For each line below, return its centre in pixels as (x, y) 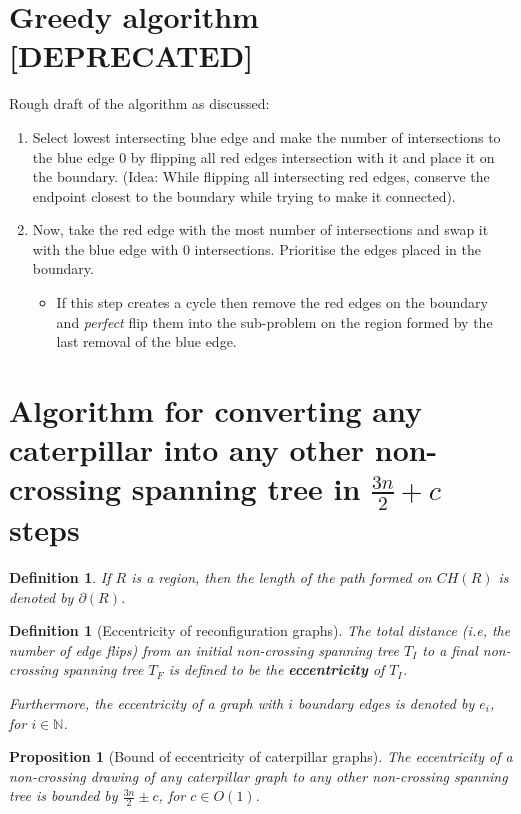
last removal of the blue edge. (146, 341)
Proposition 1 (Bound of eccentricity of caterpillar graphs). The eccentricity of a (261, 756)
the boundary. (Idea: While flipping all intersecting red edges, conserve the (261, 176)
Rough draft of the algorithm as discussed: (139, 103)
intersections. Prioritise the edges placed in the (338, 248)
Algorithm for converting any (215, 410)
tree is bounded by (63, 795)
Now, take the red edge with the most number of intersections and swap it (260, 229)
